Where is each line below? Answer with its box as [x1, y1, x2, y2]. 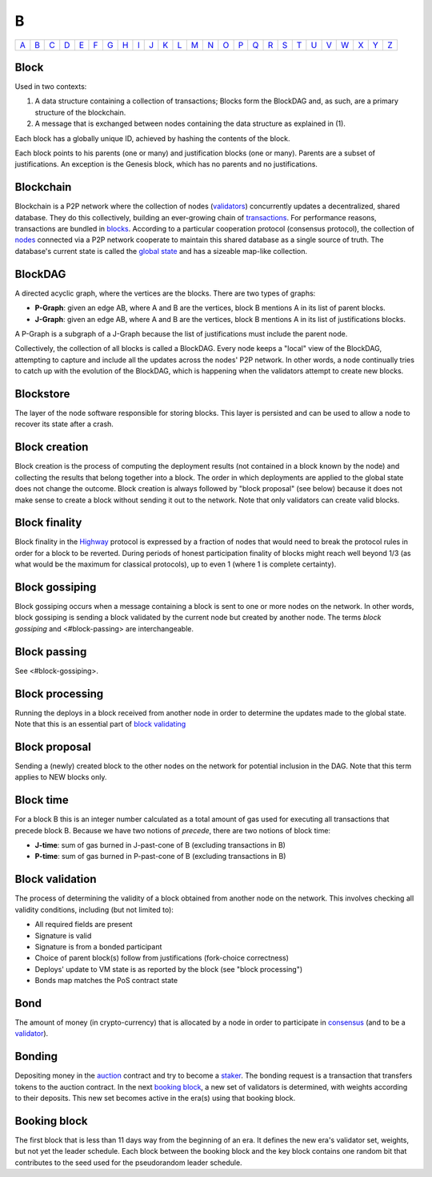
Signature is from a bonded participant [34, 941, 162, 951]
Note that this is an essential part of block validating [14, 720, 186, 729]
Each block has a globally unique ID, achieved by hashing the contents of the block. [14, 133, 291, 143]
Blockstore [14, 387, 70, 401]
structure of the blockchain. [34, 107, 126, 117]
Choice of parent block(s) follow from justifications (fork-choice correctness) [34, 953, 290, 963]
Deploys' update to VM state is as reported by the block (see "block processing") [34, 964, 303, 973]
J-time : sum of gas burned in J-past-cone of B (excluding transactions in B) [34, 840, 286, 850]
